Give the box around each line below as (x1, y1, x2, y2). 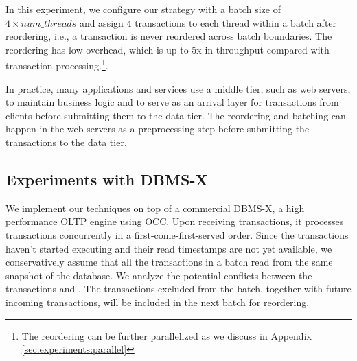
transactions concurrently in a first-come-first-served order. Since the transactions (5, 227, 349, 242)
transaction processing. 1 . (5, 56, 108, 73)
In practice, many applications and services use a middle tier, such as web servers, (5, 81, 351, 95)
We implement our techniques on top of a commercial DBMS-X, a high (5, 200, 305, 215)
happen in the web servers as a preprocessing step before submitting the (5, 121, 310, 136)
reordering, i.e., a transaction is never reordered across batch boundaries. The (5, 29, 332, 43)
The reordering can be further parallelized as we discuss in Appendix (21, 328, 312, 342)
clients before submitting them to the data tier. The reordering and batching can (5, 108, 346, 122)
